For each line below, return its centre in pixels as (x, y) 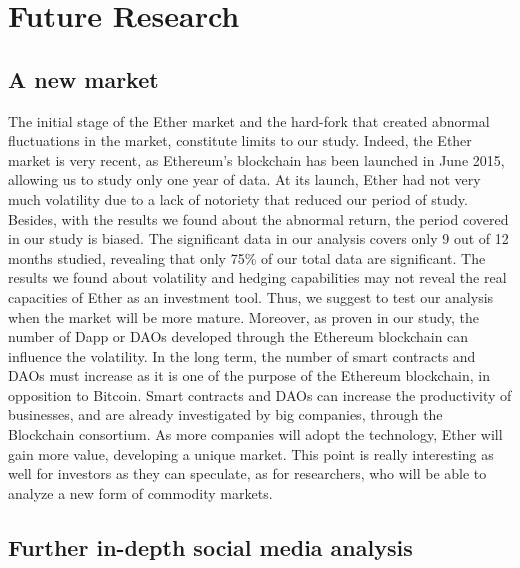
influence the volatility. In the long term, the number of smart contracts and (242, 355)
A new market (83, 78)
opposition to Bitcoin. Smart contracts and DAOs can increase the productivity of (260, 394)
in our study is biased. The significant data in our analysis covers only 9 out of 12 (258, 238)
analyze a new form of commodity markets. (140, 492)
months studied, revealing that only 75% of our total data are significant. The (247, 257)
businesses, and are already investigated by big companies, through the (225, 414)
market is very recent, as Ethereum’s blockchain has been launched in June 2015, (256, 159)
